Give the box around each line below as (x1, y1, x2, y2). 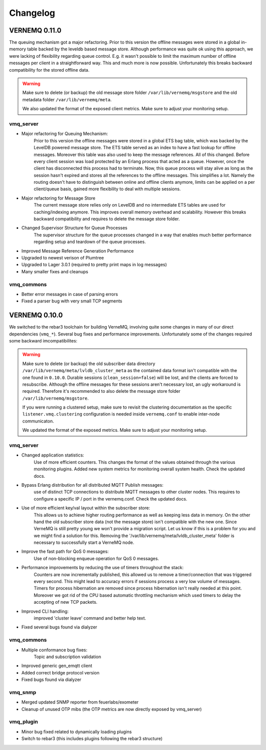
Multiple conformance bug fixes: (21, 647, 88, 653)
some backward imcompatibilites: (9, 337, 77, 343)
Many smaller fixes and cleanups (21, 268, 89, 274)
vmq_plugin (9, 718, 38, 725)
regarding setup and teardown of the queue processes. (33, 239, 146, 245)
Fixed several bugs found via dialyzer (21, 624, 98, 630)
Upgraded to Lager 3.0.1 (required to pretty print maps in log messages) (21, 262, 167, 268)
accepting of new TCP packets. (33, 599, 98, 605)
